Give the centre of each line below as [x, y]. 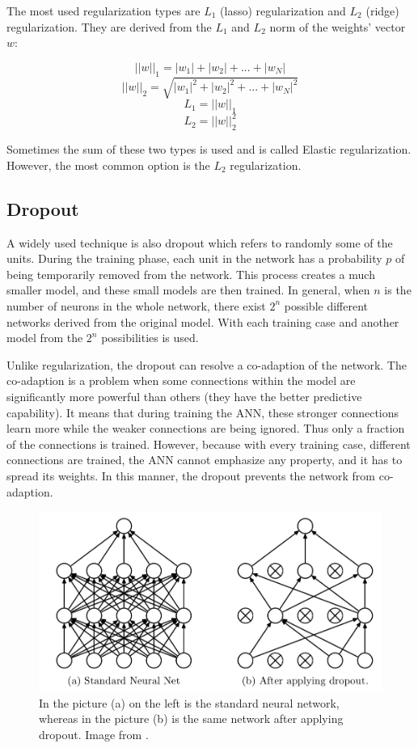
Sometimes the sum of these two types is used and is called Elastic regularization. [209, 149]
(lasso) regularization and [283, 11]
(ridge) [382, 11]
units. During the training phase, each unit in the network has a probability [194, 258]
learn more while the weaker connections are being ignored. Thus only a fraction [206, 428]
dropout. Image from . [94, 734]
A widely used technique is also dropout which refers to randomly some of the [200, 242]
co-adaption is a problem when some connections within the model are [181, 380]
